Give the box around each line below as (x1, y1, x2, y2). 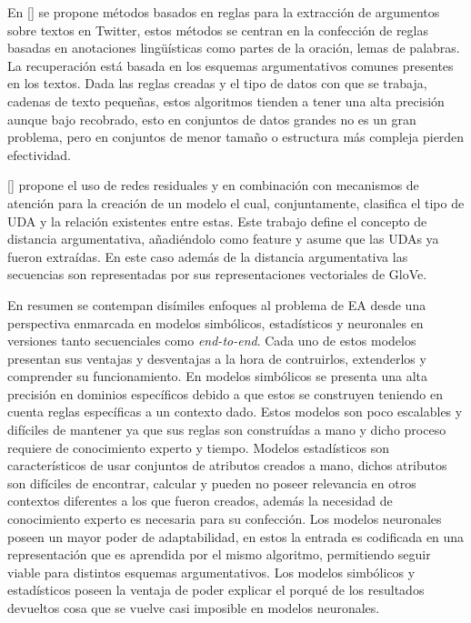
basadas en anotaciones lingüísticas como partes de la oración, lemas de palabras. (7, 38, 460, 57)
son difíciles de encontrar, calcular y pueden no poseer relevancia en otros (7, 473, 416, 492)
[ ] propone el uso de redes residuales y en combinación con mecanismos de (7, 176, 419, 195)
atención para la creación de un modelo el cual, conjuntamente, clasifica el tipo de (7, 193, 465, 212)
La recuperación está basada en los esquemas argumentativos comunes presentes (7, 55, 454, 75)
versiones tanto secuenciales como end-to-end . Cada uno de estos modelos (7, 331, 416, 350)
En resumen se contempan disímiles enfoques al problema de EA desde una (7, 295, 426, 314)
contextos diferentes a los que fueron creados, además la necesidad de (7, 491, 393, 510)
